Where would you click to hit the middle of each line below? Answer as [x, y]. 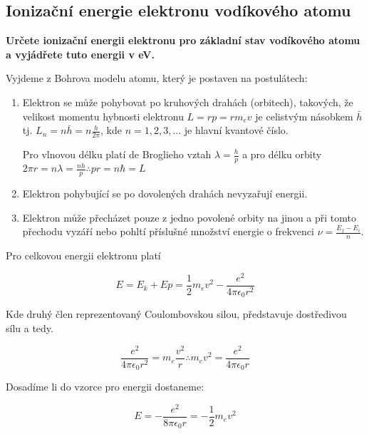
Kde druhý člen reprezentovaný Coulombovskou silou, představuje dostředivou [176, 314]
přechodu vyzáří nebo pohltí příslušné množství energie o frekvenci [168, 231]
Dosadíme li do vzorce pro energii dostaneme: [105, 387]
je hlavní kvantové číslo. [236, 130]
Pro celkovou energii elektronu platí [83, 255]
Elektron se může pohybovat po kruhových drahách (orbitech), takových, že [188, 102]
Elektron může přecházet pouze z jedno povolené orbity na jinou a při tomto [189, 217]
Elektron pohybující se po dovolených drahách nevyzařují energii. [165, 193]
